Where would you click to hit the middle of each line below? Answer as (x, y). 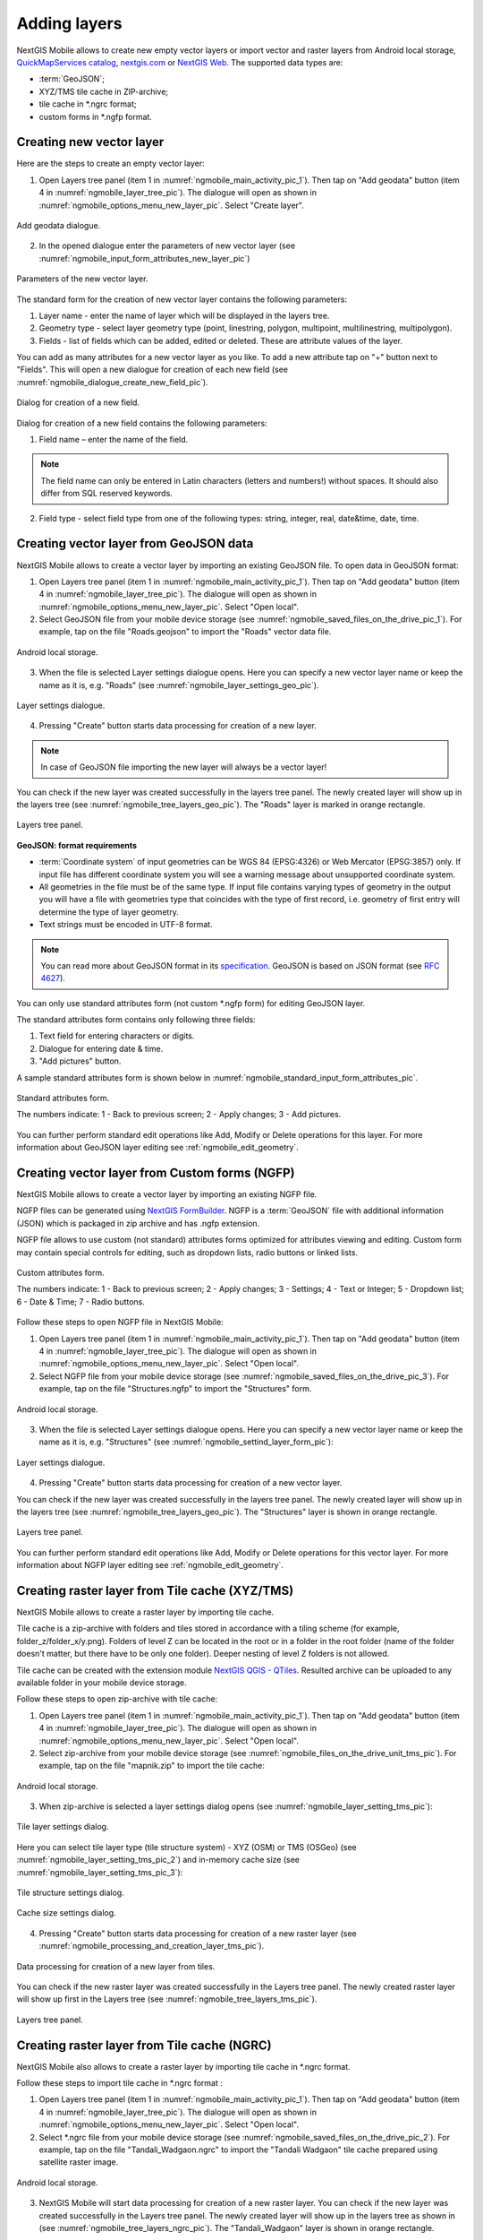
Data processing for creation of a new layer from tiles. (116, 1966)
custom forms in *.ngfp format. (95, 116)
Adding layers (69, 23)
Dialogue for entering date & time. (101, 1048)
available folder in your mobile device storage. (102, 1682)
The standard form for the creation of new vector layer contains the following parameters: (182, 299)
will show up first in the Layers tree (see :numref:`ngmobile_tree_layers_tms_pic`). (167, 1999)
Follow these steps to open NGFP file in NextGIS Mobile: (120, 1322)
